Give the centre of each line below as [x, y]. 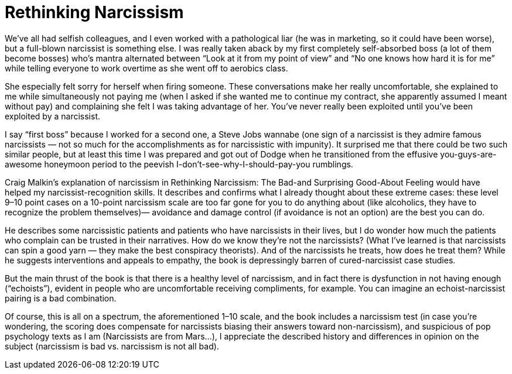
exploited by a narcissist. [52, 116]
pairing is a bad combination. [61, 298]
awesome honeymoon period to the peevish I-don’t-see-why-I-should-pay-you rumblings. [179, 164]
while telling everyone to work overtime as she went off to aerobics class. [146, 68]
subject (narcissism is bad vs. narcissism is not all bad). [112, 346]
